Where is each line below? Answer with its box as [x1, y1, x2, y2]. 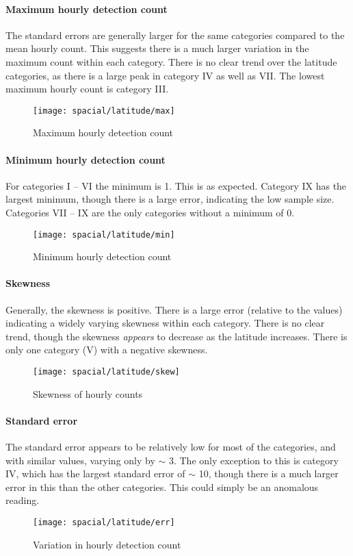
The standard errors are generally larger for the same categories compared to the [5, 27, 345, 42]
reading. [5, 493, 40, 507]
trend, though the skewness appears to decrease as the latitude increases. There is [5, 329, 348, 343]
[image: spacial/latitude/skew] [33, 367, 180, 377]
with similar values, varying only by [5, 453, 155, 467]
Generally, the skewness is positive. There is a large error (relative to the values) [5, 302, 343, 316]
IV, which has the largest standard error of [5, 466, 185, 481]
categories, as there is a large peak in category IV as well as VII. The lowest [5, 68, 325, 82]
